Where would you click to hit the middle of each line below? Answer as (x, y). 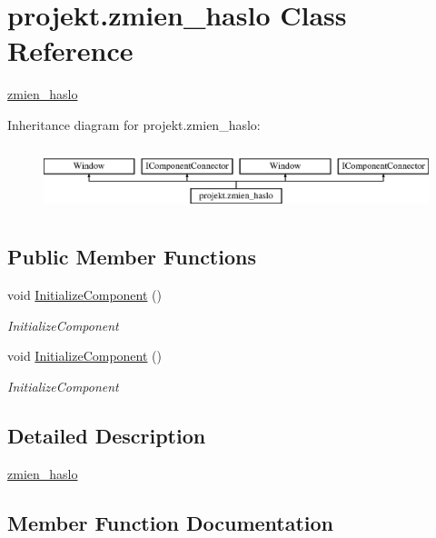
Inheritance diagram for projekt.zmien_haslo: (134, 124)
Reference (70, 50)
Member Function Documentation (171, 522)
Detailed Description (107, 436)
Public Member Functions (132, 257)
